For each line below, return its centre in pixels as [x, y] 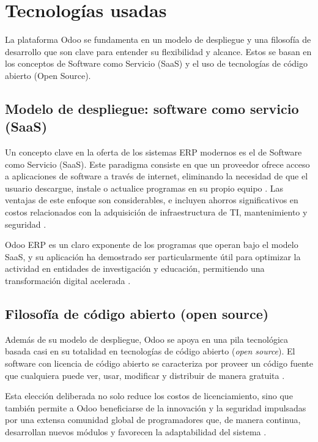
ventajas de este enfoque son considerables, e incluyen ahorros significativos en [152, 200]
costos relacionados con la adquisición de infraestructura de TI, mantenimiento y [156, 212]
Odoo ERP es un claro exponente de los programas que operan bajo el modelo [152, 245]
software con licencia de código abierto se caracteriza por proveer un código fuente [159, 363]
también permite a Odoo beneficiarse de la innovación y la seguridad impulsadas [156, 407]
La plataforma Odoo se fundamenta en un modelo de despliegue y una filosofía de [158, 39]
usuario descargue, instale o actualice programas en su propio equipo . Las [144, 188]
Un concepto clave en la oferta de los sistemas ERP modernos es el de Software [153, 152]
